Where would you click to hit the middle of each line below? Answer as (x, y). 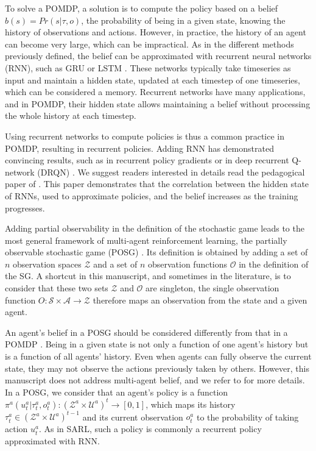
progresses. (25, 208)
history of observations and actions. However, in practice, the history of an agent (156, 32)
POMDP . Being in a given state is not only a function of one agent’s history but (157, 344)
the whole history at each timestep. (71, 115)
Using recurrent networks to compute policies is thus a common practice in (145, 136)
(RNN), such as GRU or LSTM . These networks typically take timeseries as (148, 67)
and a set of (115, 264)
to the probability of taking (248, 417)
